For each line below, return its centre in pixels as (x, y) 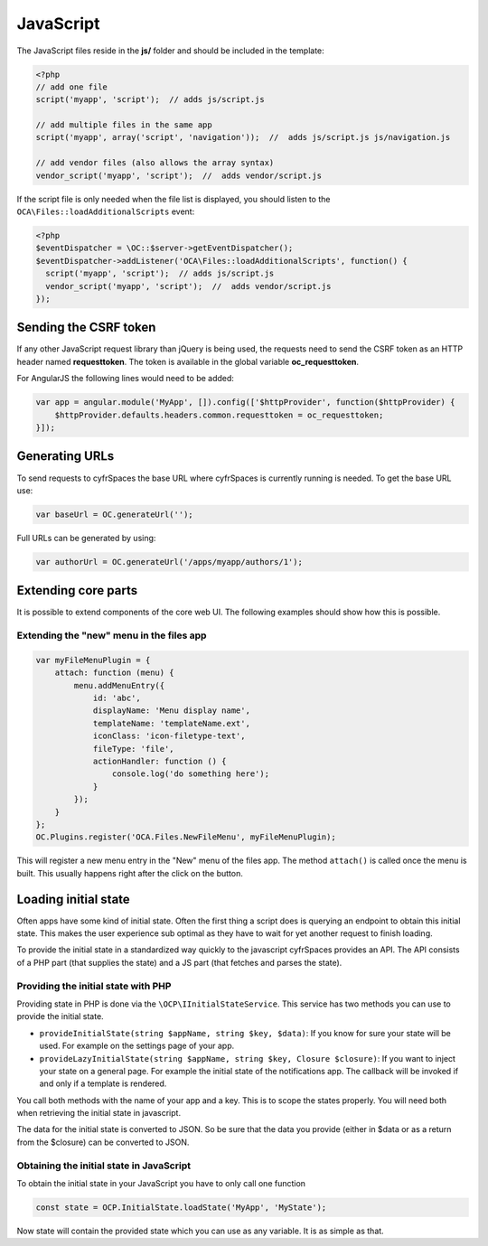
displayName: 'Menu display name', (171, 711)
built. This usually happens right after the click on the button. (130, 873)
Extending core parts (77, 590)
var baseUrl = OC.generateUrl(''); (114, 514)
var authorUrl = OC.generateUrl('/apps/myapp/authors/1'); (169, 562)
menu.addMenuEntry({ (119, 685)
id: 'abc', (117, 698)
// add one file (72, 87)
